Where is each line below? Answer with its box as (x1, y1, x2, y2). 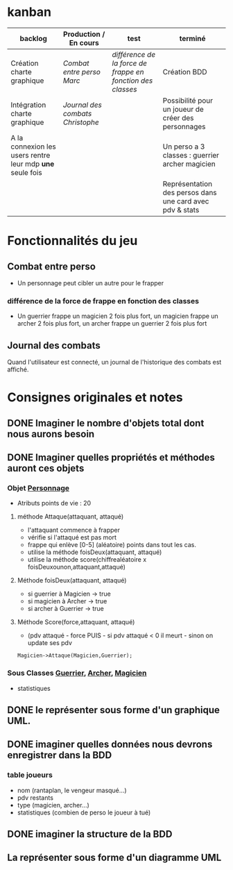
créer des (162, 112, 194, 122)
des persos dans (162, 187, 217, 197)
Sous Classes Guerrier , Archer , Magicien (7, 668, 147, 678)
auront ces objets (7, 462, 85, 474)
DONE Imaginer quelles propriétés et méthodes (7, 452, 215, 464)
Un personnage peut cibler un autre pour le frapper (17, 278, 164, 287)
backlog (19, 33, 47, 43)
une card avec (162, 196, 209, 206)
